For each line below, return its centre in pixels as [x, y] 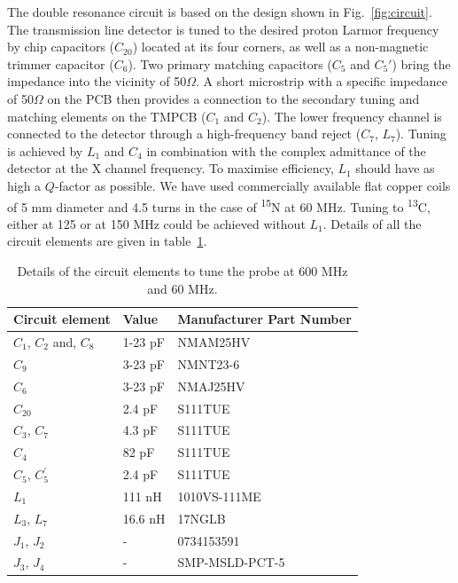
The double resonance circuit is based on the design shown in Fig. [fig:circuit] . [220, 12]
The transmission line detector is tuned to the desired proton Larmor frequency [223, 29]
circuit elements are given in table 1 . [107, 241]
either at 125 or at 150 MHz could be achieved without [156, 223]
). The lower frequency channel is [352, 116]
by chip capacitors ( [61, 47]
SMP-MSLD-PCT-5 [231, 562]
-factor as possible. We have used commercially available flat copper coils [252, 185]
